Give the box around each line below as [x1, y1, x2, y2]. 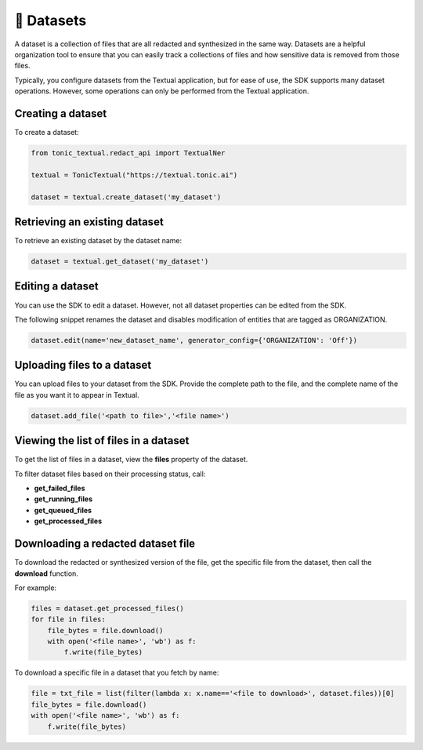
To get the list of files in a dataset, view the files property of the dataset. [14, 455, 248, 464]
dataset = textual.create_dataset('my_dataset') [31, 192, 222, 202]
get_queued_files [34, 505, 92, 515]
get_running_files [34, 494, 93, 504]
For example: [14, 583, 57, 592]
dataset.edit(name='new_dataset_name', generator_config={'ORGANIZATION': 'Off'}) [31, 336, 358, 344]
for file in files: [31, 615, 106, 624]
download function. [14, 569, 78, 578]
